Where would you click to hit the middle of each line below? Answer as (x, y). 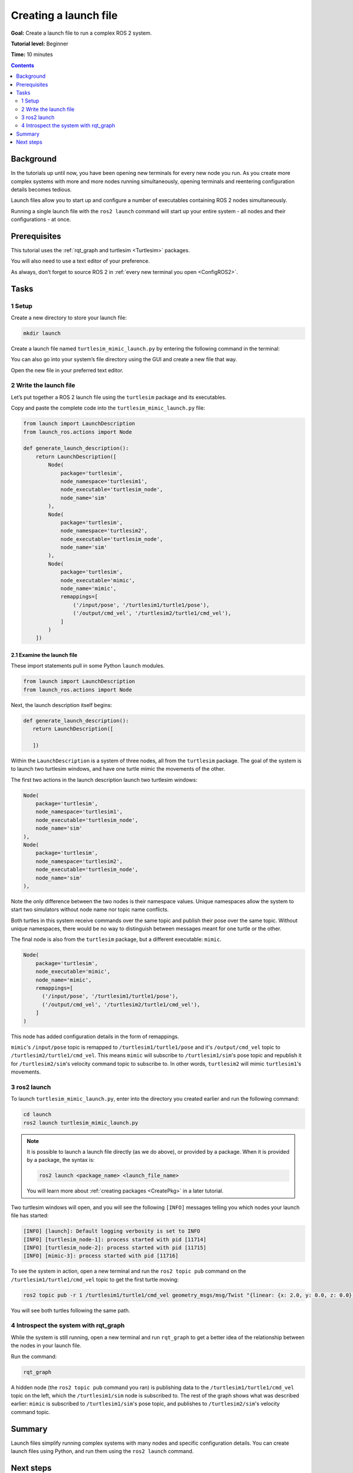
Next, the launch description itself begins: (61, 705)
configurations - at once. (41, 219)
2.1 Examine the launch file (44, 655)
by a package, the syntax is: (61, 1160)
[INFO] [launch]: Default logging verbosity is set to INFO (112, 1231)
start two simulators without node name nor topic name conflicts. (90, 910)
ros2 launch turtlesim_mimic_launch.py (81, 1123)
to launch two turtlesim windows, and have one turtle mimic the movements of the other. (118, 769)
